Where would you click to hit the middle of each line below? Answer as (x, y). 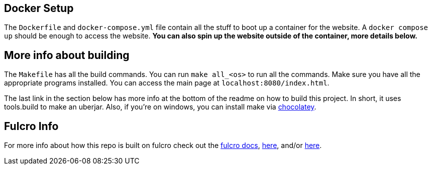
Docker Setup (39, 8)
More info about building (67, 55)
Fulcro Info (31, 126)
